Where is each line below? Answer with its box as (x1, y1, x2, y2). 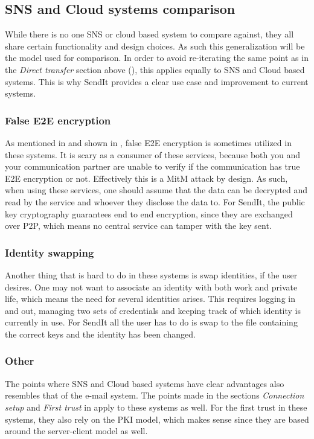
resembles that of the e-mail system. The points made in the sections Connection (5, 389, 304, 402)
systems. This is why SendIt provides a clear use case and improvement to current (5, 75, 309, 88)
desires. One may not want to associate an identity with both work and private (5, 280, 298, 293)
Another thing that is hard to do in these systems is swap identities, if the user (5, 268, 298, 281)
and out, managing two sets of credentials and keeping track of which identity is (5, 304, 301, 316)
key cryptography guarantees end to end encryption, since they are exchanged (5, 207, 293, 220)
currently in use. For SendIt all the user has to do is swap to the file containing (5, 316, 298, 328)
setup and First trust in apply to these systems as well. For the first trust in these (5, 400, 307, 413)
